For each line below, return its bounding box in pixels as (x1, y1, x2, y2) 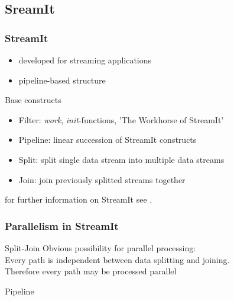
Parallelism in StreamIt (5, 218, 119, 233)
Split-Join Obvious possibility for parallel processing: (5, 241, 196, 254)
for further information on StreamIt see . (5, 193, 152, 206)
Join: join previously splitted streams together (18, 173, 186, 185)
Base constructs (5, 94, 61, 106)
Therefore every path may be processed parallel (5, 265, 177, 277)
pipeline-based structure (18, 73, 106, 86)
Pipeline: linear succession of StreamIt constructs (18, 133, 197, 146)
